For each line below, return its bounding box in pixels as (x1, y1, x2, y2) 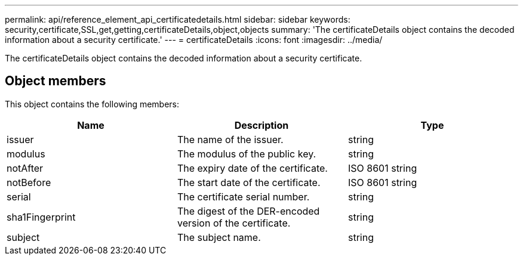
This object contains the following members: (5, 98, 180, 109)
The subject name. (177, 231, 261, 243)
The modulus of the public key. (177, 147, 316, 160)
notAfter (7, 162, 44, 174)
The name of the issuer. (177, 133, 284, 146)
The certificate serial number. (177, 190, 310, 203)
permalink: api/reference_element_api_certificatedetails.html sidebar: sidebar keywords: (5, 14, 350, 24)
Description (234, 119, 289, 131)
